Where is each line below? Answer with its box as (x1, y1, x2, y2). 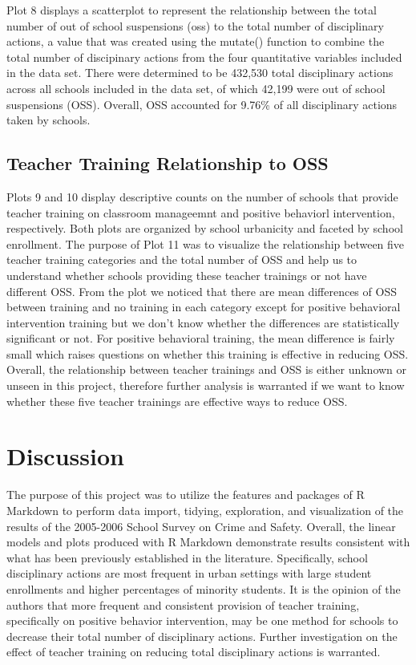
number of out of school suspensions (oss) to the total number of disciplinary (6, 17, 384, 34)
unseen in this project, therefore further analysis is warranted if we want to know (6, 377, 405, 394)
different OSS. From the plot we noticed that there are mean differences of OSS (6, 282, 397, 299)
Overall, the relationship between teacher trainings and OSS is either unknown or (6, 361, 407, 378)
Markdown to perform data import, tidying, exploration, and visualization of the (6, 501, 404, 518)
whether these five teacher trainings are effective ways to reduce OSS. (6, 392, 348, 409)
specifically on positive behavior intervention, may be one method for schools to (6, 612, 398, 629)
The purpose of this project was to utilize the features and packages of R (6, 486, 365, 503)
